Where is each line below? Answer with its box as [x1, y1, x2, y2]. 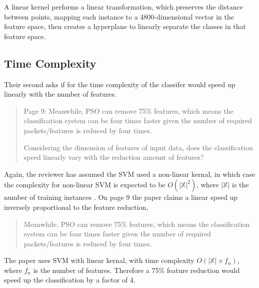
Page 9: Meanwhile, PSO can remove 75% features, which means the [23, 105, 233, 116]
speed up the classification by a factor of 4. [4, 274, 135, 285]
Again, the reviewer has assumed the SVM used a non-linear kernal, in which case [4, 168, 255, 179]
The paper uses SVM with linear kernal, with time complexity [4, 255, 194, 265]
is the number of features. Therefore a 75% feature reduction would [33, 264, 240, 275]
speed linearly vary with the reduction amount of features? [23, 152, 204, 162]
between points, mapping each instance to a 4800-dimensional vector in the [4, 11, 234, 22]
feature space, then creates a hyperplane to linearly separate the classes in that [4, 21, 246, 32]
